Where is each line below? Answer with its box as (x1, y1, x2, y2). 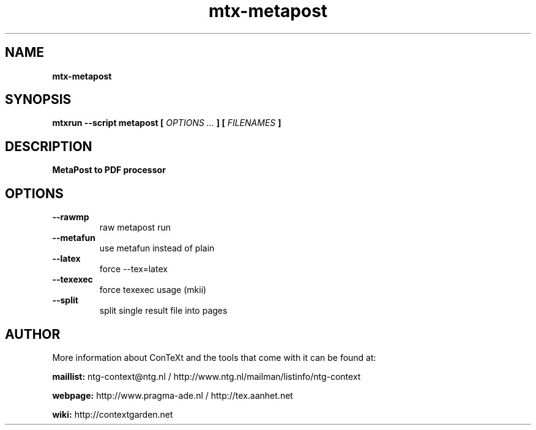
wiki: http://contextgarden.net (52, 409, 173, 420)
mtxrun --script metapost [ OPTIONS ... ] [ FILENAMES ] (52, 117, 281, 128)
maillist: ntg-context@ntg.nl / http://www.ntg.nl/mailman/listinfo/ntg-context (52, 371, 361, 382)
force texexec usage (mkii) (99, 284, 207, 295)
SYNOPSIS (5, 92, 72, 108)
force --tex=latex (99, 264, 168, 275)
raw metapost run (99, 222, 171, 233)
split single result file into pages (99, 305, 228, 316)
